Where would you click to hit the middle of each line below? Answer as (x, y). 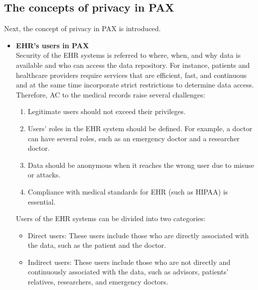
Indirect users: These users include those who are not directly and (129, 262)
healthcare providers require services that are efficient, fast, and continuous (131, 75)
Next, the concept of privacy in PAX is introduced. (83, 28)
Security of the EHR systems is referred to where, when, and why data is (128, 55)
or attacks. (44, 175)
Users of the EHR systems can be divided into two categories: (111, 218)
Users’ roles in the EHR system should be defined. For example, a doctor (140, 128)
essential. (42, 201)
